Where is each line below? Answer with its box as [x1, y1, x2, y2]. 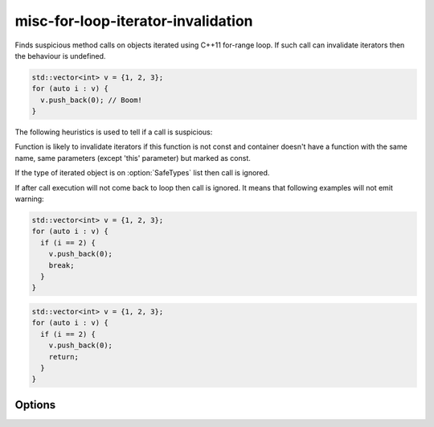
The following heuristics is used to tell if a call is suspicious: [14, 127, 213, 137]
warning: [14, 194, 44, 204]
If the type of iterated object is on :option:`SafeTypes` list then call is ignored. [14, 168, 270, 178]
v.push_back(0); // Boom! [40, 95, 142, 105]
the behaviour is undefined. [14, 51, 106, 60]
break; [48, 261, 75, 269]
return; [48, 352, 80, 361]
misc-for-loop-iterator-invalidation [14, 12, 253, 30]
